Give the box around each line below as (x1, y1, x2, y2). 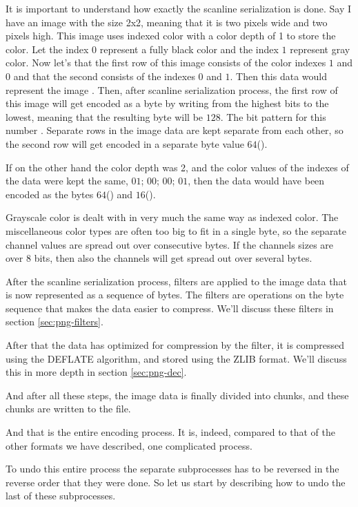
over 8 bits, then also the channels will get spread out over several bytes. (6, 251, 312, 265)
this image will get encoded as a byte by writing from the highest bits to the (6, 96, 329, 111)
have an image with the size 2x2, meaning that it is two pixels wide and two (6, 15, 328, 29)
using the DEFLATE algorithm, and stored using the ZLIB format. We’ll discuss (6, 351, 347, 365)
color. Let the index (6, 41, 89, 56)
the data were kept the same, (6, 173, 128, 188)
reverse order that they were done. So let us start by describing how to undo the (6, 475, 346, 489)
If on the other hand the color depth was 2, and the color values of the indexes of (6, 160, 349, 174)
